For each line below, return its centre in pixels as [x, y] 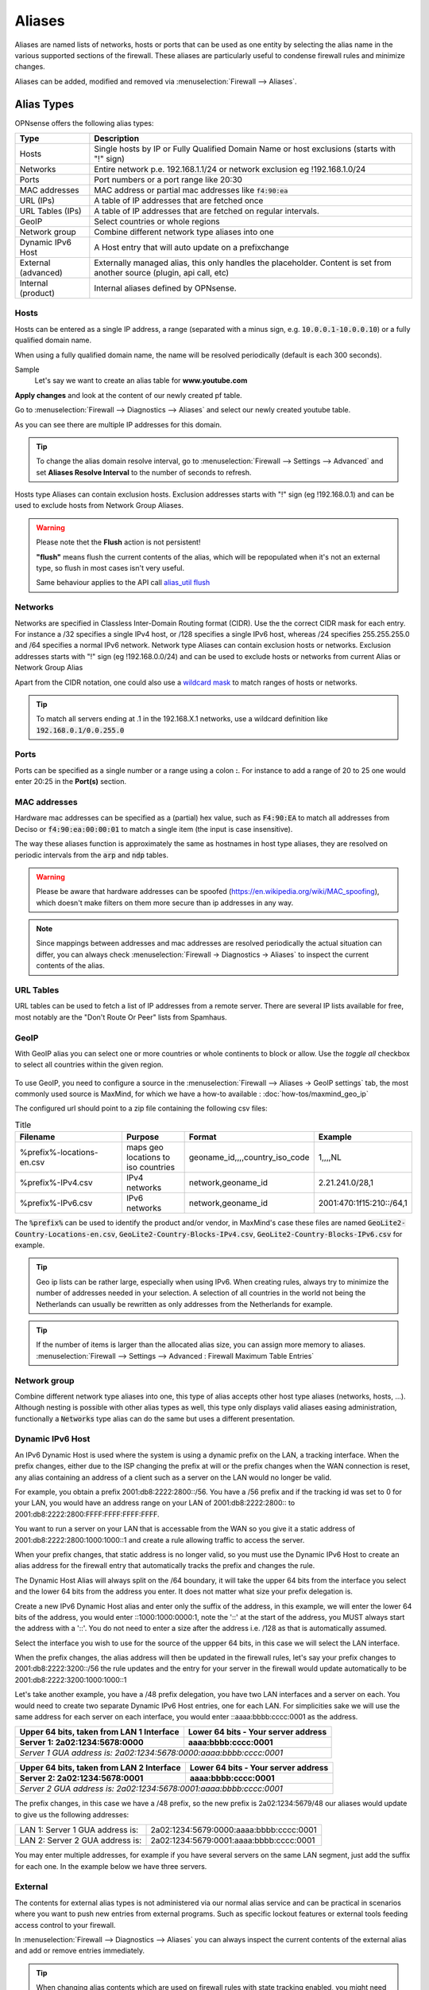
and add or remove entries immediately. [80, 1951]
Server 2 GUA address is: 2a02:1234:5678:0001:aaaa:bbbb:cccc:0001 [151, 1789]
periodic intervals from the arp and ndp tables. [91, 855]
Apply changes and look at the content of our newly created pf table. [128, 395]
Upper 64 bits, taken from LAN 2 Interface [100, 1768]
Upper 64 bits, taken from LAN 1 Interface [99, 1732]
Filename [37, 1137]
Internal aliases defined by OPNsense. [166, 288]
